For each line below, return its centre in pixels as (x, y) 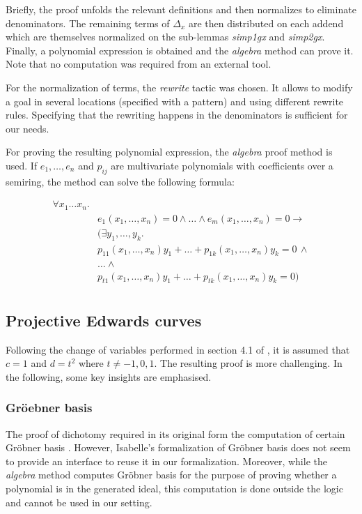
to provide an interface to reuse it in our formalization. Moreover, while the (166, 461)
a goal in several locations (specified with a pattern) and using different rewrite (175, 101)
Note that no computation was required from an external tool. (139, 64)
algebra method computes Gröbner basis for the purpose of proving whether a (171, 475)
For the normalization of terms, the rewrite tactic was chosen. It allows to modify (179, 87)
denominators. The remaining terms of (88, 23)
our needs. (27, 128)
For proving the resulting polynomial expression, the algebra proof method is (169, 152)
